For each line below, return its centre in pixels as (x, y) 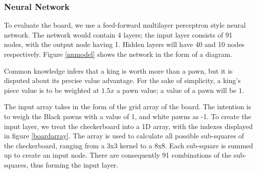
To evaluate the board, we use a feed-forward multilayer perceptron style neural (125, 25)
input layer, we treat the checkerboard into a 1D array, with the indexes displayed (128, 126)
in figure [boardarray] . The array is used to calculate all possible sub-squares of (124, 136)
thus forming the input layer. (74, 164)
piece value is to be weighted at (52, 90)
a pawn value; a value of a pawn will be (177, 90)
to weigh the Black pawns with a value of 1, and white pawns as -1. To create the (128, 116)
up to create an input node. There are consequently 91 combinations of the (118, 155)
